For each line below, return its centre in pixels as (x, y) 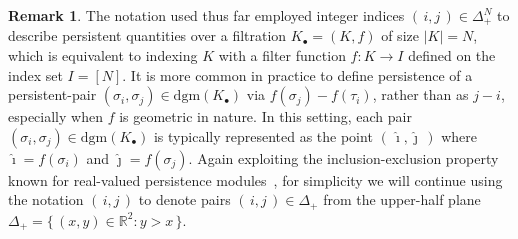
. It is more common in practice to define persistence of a (297, 74)
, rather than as (420, 94)
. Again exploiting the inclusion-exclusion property (343, 157)
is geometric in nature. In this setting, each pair (265, 116)
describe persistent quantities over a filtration (147, 35)
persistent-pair (52, 94)
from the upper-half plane (402, 199)
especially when (55, 116)
